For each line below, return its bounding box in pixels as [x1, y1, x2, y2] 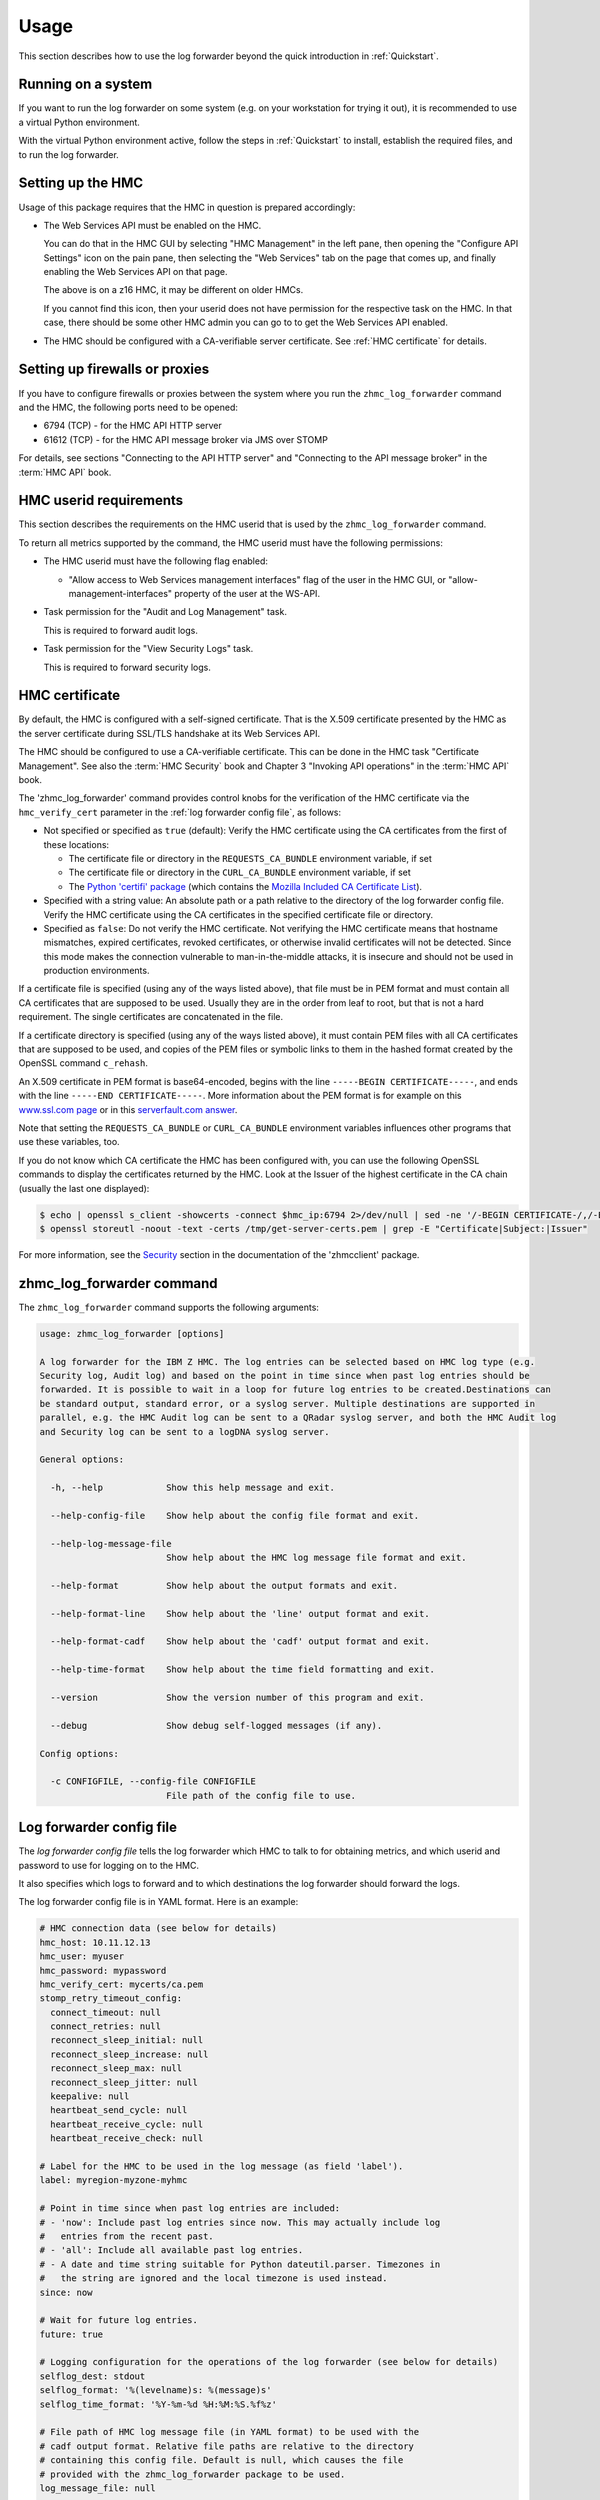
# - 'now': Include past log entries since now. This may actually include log [39, 2216, 441, 2228]
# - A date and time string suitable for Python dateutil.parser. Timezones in [39, 2258, 441, 2270]
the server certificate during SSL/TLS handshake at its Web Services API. [18, 727, 320, 739]
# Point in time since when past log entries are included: [39, 2203, 341, 2214]
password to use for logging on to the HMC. [18, 1859, 200, 1871]
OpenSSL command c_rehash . [18, 1057, 149, 1069]
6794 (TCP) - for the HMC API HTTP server [43, 420, 222, 432]
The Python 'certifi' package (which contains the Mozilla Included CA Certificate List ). [68, 880, 423, 892]
